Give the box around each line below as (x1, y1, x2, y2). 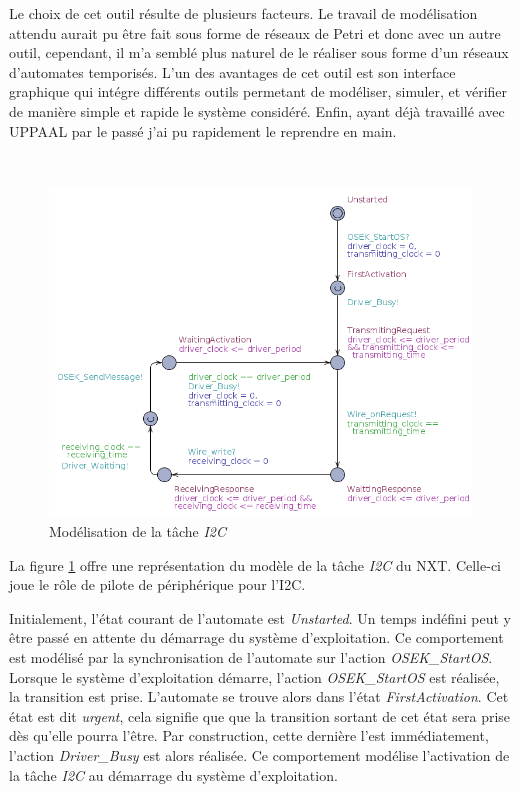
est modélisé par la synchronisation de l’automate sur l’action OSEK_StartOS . (9, 646, 493, 667)
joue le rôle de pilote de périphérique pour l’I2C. (9, 574, 306, 595)
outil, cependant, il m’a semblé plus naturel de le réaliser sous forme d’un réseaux (9, 42, 509, 63)
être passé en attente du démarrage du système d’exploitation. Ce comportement (9, 627, 504, 648)
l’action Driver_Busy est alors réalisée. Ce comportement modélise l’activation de (9, 744, 510, 765)
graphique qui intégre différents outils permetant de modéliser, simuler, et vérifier (9, 81, 508, 102)
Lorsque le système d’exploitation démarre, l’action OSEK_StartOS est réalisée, (9, 666, 500, 687)
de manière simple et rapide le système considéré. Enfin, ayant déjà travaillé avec (9, 100, 505, 121)
